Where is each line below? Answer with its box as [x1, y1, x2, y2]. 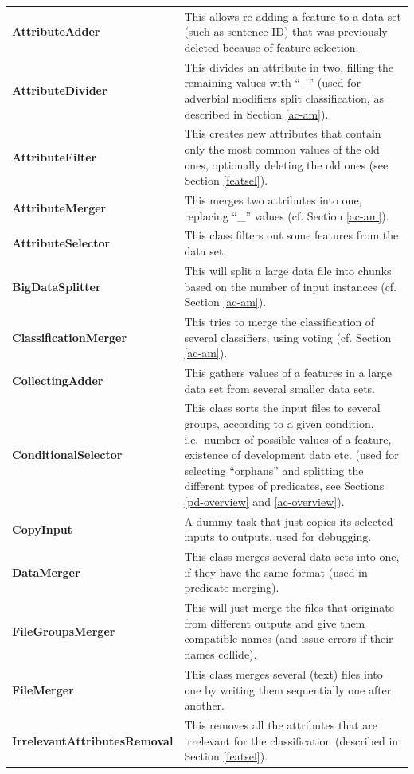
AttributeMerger [12, 199, 107, 216]
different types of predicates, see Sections [184, 477, 385, 494]
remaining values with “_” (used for [184, 74, 361, 91]
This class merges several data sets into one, [184, 548, 400, 565]
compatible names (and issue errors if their [184, 630, 393, 647]
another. [184, 697, 225, 714]
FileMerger [12, 681, 74, 698]
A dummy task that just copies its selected [184, 512, 393, 529]
